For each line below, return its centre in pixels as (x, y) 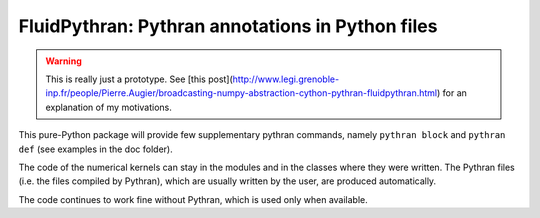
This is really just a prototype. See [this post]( (139, 79)
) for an (451, 93)
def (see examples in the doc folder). (96, 149)
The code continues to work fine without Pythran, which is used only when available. (193, 199)
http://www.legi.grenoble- (286, 79)
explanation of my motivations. (108, 107)
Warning (63, 61)
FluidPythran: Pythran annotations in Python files (228, 26)
